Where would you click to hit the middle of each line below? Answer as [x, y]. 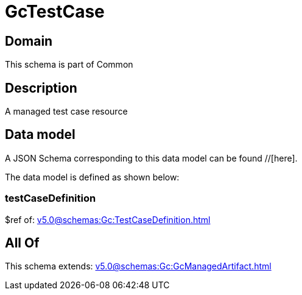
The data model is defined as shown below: [92, 177]
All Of [22, 243]
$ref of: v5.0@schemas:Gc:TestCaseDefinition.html [108, 219]
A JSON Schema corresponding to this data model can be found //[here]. [151, 158]
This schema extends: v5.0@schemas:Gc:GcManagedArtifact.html [138, 266]
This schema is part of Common [69, 65]
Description [41, 88]
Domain [29, 41]
